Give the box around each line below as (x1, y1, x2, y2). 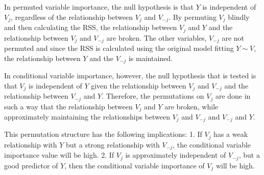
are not (222, 32, 244, 43)
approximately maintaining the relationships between (4, 111, 170, 122)
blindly (228, 11, 250, 22)
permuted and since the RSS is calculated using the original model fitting (4, 42, 234, 53)
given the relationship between (91, 80, 186, 91)
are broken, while (164, 101, 219, 111)
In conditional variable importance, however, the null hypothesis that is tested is (4, 70, 256, 80)
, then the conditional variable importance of (64, 160, 205, 170)
